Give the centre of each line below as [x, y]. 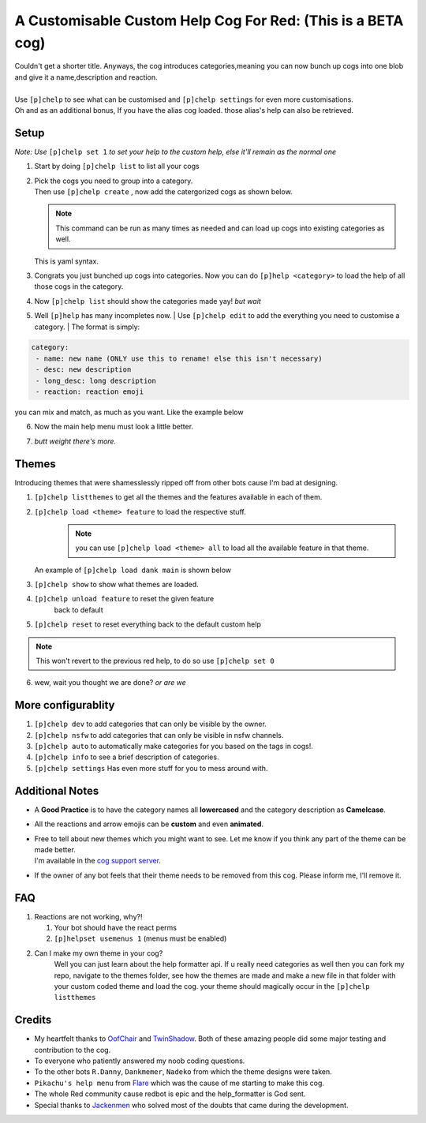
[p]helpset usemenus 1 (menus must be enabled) [140, 938]
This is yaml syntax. [66, 261]
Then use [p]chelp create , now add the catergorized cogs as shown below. [163, 191]
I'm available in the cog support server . [98, 861]
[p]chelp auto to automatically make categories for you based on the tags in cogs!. [174, 747]
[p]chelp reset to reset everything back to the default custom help [148, 624]
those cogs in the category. [79, 286]
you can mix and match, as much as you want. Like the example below [129, 412]
